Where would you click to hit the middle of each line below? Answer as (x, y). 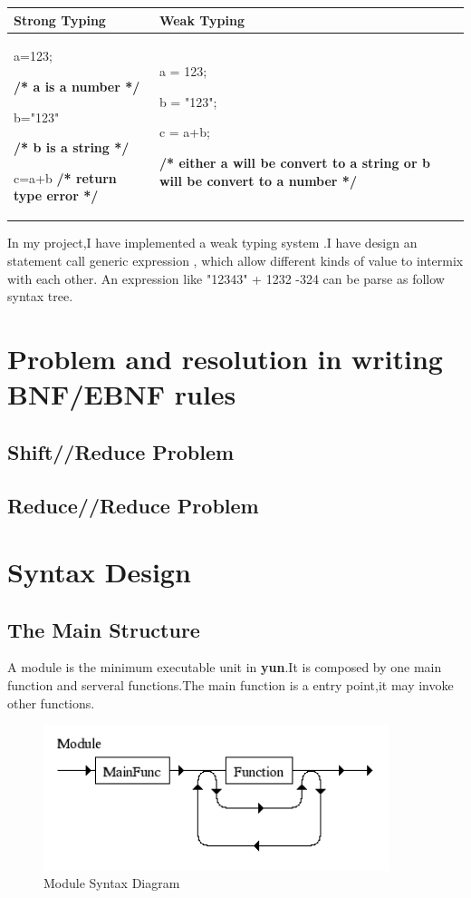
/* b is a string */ (72, 147)
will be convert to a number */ (258, 180)
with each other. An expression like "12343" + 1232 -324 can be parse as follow (226, 278)
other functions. (51, 703)
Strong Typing (60, 20)
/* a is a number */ (77, 86)
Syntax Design (99, 572)
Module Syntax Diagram (112, 883)
